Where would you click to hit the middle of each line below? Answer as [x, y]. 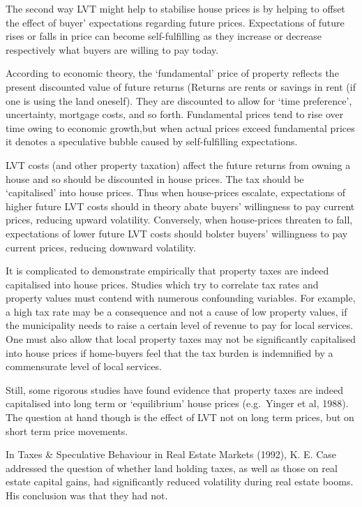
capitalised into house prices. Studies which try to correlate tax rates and [162, 284]
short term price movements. [67, 431]
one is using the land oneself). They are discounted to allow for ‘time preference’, [179, 100]
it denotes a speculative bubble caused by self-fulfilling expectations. [152, 141]
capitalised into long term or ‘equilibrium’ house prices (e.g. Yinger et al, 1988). [177, 403]
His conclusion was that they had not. [87, 495]
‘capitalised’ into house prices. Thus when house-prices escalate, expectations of [176, 192]
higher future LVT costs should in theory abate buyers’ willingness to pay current [180, 206]
